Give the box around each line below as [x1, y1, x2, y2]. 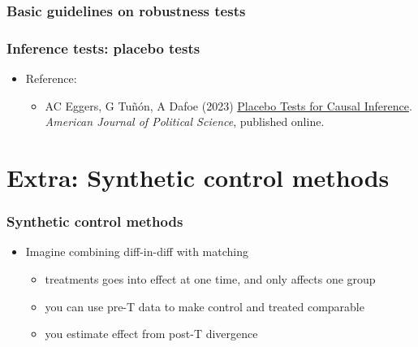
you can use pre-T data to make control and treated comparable [45, 297, 364, 314]
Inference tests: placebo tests [6, 37, 200, 58]
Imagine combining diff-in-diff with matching [25, 243, 248, 260]
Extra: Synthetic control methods [6, 161, 390, 194]
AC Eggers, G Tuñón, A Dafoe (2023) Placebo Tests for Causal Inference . [45, 97, 412, 114]
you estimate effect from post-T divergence [45, 325, 258, 342]
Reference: [25, 70, 77, 87]
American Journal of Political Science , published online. [45, 113, 325, 130]
